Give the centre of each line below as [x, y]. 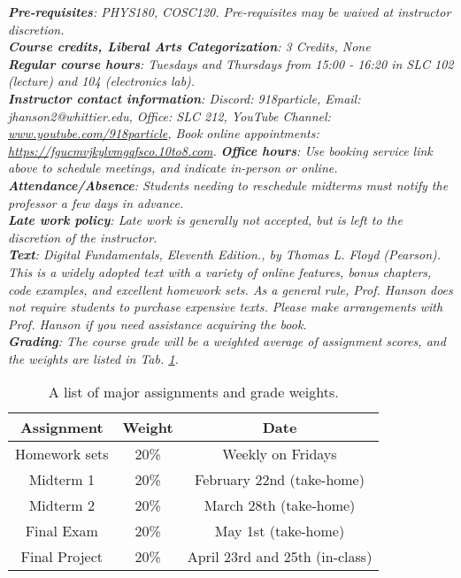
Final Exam [61, 531]
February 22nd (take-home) [280, 480]
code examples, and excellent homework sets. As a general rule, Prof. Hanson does [230, 289]
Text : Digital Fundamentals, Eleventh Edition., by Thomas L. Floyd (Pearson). [225, 254]
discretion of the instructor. [83, 237]
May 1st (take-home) [280, 531]
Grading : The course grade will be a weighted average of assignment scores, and [227, 341]
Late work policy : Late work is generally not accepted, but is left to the [205, 220]
